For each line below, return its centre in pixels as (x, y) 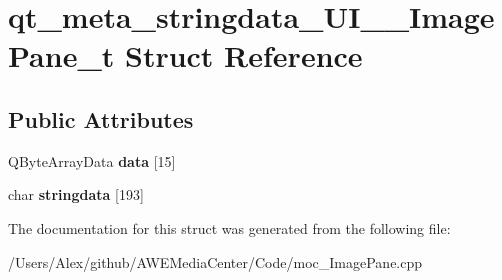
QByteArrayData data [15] (92, 160)
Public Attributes (101, 118)
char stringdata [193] (76, 194)
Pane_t (61, 55)
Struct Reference (243, 55)
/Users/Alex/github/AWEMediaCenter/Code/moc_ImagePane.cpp (215, 261)
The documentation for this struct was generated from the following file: (229, 227)
